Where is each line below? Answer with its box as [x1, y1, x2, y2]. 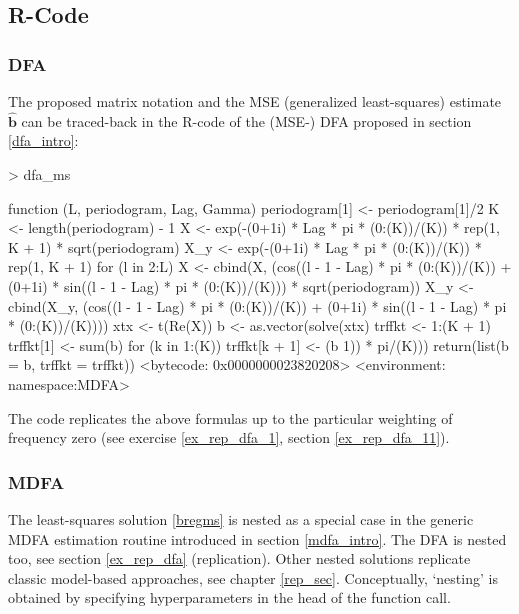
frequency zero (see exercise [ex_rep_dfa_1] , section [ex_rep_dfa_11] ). [8, 427, 450, 448]
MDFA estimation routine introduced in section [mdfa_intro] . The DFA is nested [8, 528, 507, 549]
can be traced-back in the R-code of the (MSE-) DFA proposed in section [21, 110, 472, 131]
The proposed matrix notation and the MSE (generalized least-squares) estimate [8, 91, 502, 111]
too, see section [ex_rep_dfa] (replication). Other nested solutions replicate [8, 548, 471, 569]
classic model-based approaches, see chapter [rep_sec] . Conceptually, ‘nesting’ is [8, 567, 498, 588]
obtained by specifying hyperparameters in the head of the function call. [8, 587, 451, 608]
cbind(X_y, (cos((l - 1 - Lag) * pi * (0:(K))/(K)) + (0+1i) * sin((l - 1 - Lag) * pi [8, 295, 507, 316]
